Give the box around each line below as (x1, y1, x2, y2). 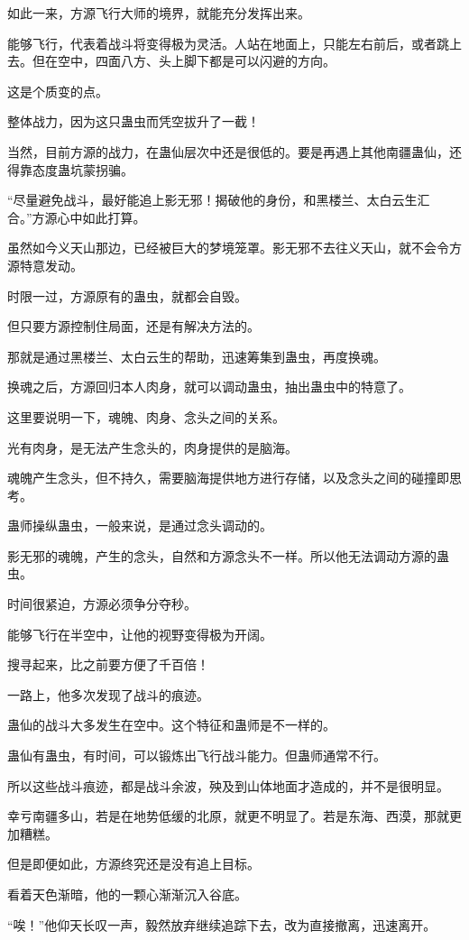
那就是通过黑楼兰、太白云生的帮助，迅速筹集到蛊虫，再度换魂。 (7, 346, 386, 365)
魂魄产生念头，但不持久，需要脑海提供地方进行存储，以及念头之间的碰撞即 (7, 468, 449, 487)
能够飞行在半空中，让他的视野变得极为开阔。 (7, 624, 272, 643)
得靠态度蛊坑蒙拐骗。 (7, 160, 133, 179)
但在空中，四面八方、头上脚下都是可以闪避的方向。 (32, 51, 336, 70)
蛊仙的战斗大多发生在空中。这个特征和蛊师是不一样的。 (7, 715, 336, 734)
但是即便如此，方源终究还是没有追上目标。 (7, 854, 260, 873)
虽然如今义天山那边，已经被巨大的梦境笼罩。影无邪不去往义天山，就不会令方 (7, 238, 462, 257)
